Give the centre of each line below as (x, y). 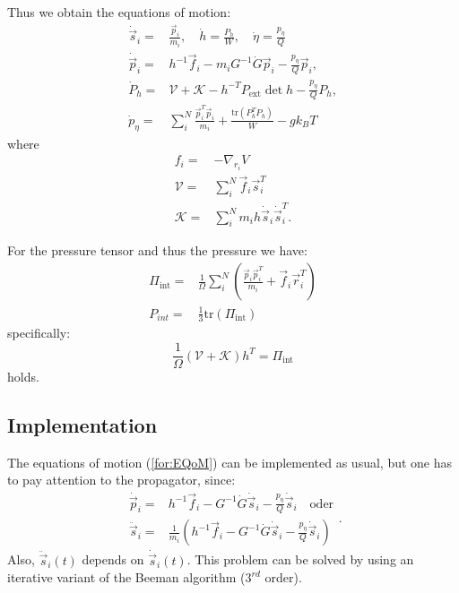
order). (283, 577)
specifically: (39, 333)
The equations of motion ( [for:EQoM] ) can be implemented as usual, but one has (230, 462)
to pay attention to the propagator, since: (121, 480)
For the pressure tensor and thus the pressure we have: (157, 250)
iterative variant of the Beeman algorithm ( (126, 577)
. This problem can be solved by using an (300, 559)
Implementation (82, 425)
